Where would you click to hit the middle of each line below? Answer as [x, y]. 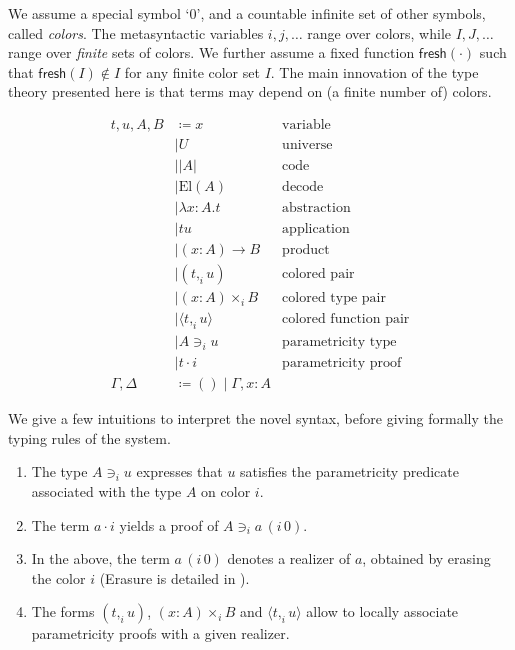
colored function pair [346, 319]
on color [226, 490]
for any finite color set [192, 71]
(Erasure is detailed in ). [174, 577]
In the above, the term [100, 558]
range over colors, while [379, 32]
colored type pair [334, 298]
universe [307, 145]
